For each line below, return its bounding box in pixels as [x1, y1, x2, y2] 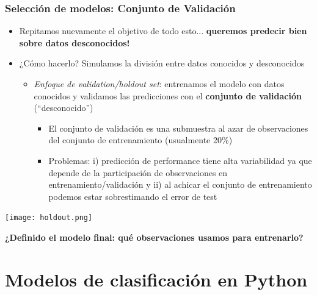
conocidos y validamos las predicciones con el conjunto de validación [34, 89, 302, 102]
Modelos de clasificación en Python [5, 266, 308, 291]
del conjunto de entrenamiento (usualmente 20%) [48, 133, 233, 146]
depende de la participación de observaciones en [48, 166, 228, 179]
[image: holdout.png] [5, 213, 93, 222]
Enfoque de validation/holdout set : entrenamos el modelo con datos [34, 77, 285, 90]
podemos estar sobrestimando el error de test [48, 190, 217, 202]
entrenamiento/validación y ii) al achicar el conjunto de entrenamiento [48, 178, 312, 191]
